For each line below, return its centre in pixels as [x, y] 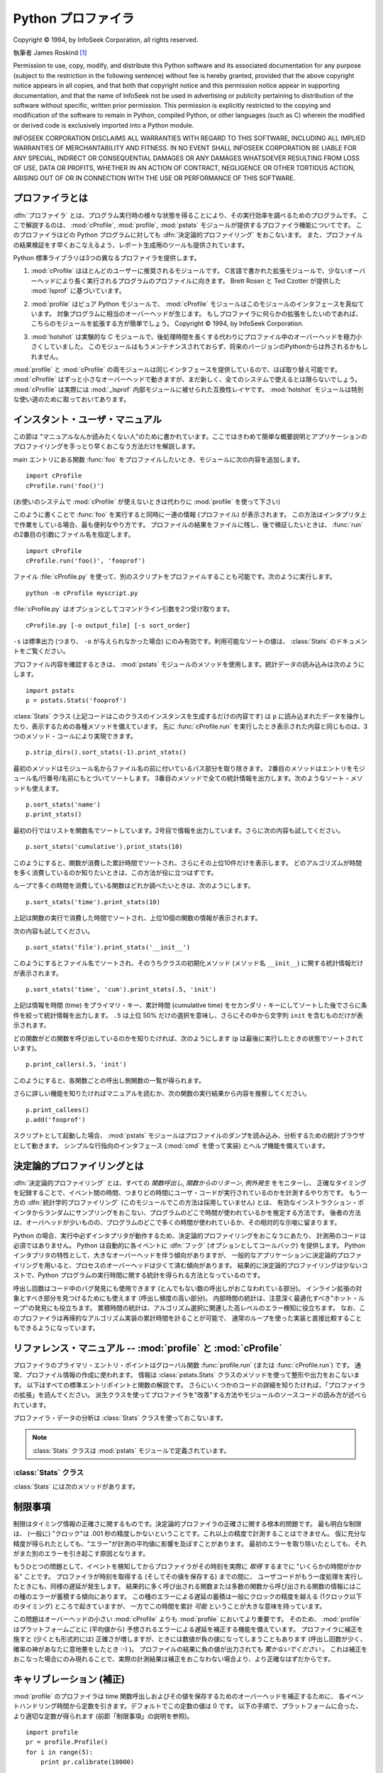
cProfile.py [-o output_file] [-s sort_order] [108, 625]
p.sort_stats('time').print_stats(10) [93, 902]
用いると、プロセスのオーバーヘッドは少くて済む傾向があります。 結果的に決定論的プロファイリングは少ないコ [206, 1265]
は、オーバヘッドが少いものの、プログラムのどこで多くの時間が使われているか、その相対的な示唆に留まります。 [177, 1223]
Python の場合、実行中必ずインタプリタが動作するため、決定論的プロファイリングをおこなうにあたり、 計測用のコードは [190, 1235]
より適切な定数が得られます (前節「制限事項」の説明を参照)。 [103, 1716]
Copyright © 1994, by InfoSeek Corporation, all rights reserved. [106, 40]
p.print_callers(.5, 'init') [76, 1065]
